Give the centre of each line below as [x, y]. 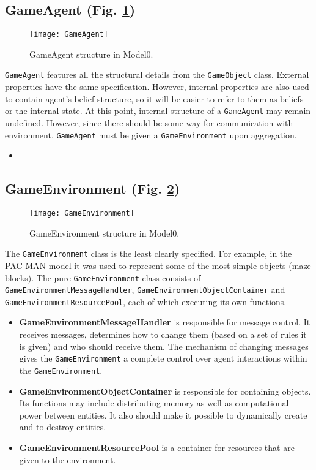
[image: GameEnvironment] [82, 213]
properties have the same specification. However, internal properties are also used [157, 87]
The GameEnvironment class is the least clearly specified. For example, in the [149, 253]
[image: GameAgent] [69, 35]
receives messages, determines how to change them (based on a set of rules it [163, 334]
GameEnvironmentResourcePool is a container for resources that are [157, 447]
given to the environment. [68, 459]
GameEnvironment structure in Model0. [105, 233]
